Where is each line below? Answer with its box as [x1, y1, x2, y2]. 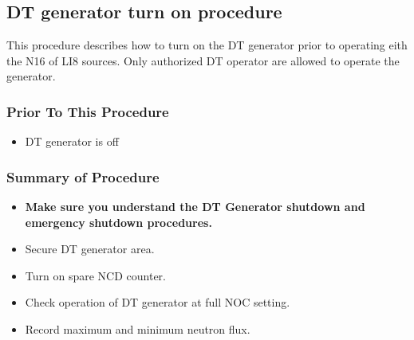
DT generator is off [25, 133, 119, 150]
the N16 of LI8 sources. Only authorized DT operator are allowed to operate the [6, 52, 400, 68]
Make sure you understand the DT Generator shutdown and [25, 198, 365, 215]
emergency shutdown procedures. [25, 213, 212, 230]
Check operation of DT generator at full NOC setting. [25, 294, 290, 311]
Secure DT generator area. [25, 240, 155, 257]
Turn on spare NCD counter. [25, 267, 166, 283]
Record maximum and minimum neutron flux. [25, 320, 250, 337]
